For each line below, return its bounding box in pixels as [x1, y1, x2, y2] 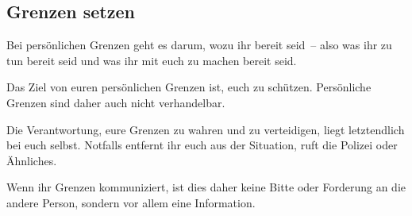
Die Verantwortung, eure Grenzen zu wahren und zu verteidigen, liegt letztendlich [6, 121, 405, 137]
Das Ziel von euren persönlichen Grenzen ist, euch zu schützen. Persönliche [6, 79, 372, 95]
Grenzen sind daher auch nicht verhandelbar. [6, 94, 225, 110]
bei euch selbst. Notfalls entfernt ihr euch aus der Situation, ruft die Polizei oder [6, 137, 398, 153]
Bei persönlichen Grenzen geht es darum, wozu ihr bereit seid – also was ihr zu [6, 37, 392, 53]
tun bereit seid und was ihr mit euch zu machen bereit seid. [6, 52, 297, 68]
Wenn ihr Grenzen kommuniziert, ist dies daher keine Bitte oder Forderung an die [6, 179, 406, 195]
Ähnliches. [6, 152, 57, 168]
